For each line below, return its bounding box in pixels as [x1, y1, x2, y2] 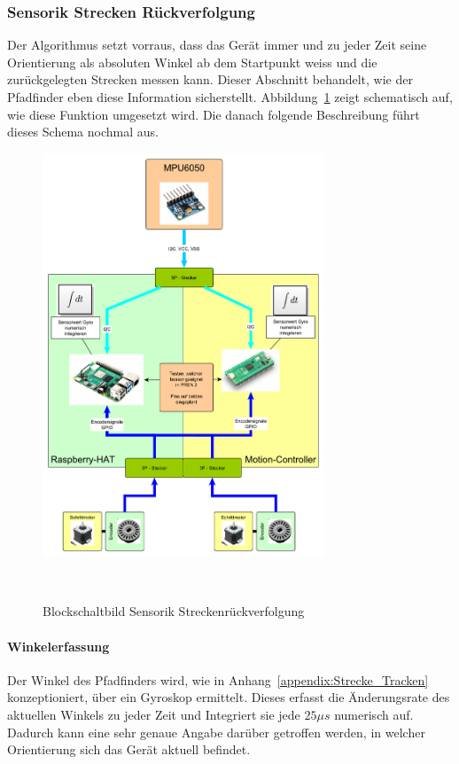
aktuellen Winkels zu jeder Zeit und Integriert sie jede [7, 705, 300, 723]
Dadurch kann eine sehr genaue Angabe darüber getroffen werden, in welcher [7, 722, 425, 741]
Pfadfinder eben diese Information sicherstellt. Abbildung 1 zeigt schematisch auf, [7, 88, 453, 105]
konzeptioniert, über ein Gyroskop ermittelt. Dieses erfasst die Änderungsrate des [7, 688, 450, 706]
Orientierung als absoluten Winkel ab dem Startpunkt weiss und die [7, 52, 377, 71]
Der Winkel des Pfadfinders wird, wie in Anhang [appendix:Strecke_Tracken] [7, 670, 429, 689]
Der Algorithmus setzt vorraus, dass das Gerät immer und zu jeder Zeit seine [7, 35, 427, 54]
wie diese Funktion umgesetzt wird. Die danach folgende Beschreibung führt [7, 105, 420, 123]
